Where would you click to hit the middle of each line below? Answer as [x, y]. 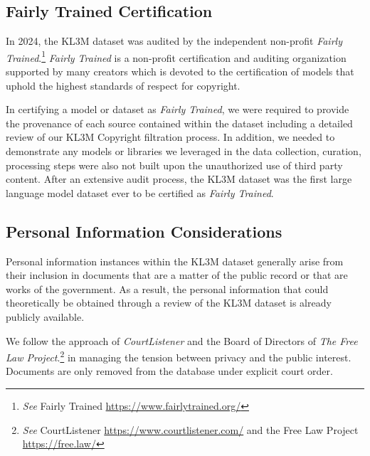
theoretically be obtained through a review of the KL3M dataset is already [169, 303]
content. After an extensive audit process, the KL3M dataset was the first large [179, 179]
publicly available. [45, 316]
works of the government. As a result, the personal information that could [167, 288]
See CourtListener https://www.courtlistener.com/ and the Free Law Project [190, 429]
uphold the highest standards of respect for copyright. [123, 85]
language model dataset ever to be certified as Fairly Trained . [140, 192]
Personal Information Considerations [144, 231]
